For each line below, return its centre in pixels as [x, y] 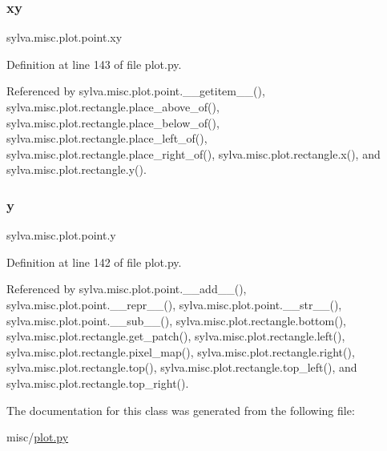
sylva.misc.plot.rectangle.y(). [77, 169]
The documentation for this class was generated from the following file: [181, 410]
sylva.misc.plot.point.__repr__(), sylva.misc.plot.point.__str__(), [174, 304]
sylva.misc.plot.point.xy [64, 37]
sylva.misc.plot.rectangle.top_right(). [98, 383]
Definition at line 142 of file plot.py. [94, 262]
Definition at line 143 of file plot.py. [94, 64]
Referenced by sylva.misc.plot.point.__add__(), [127, 289]
